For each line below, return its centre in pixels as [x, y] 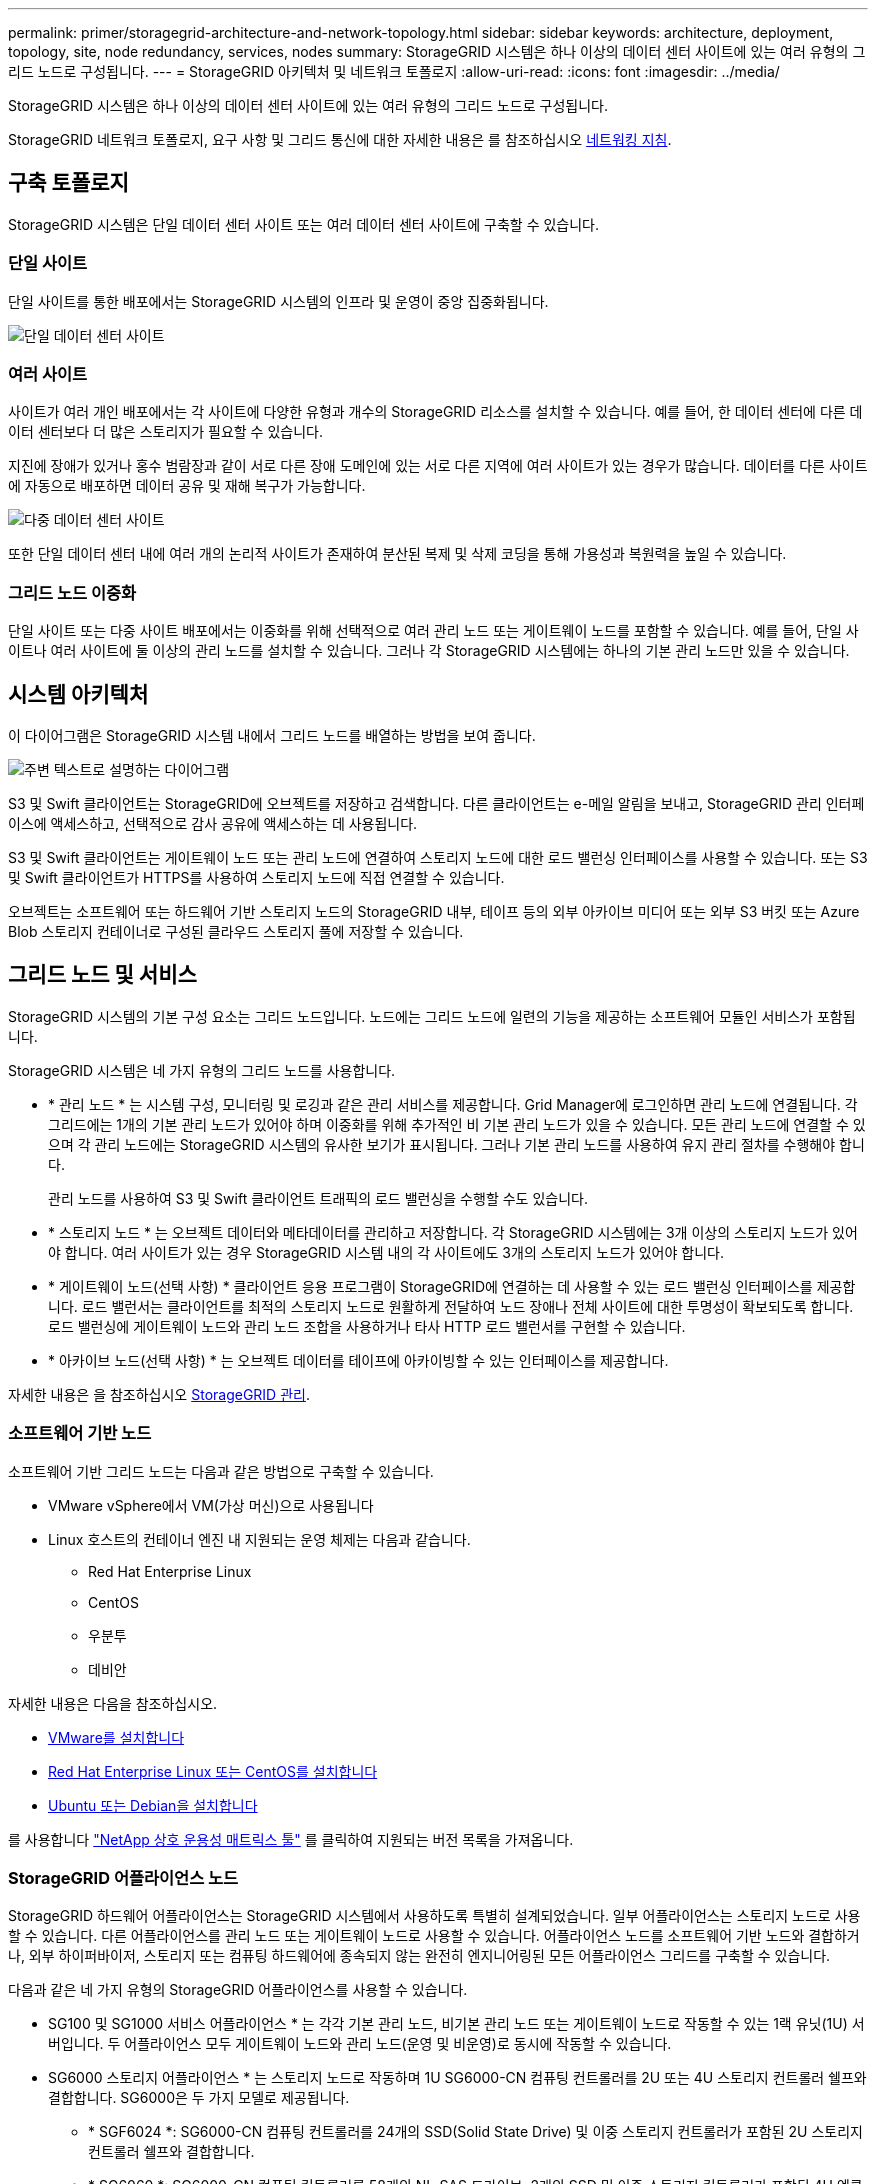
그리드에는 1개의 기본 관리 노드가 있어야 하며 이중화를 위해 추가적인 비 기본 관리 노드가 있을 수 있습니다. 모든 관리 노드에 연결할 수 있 [457, 1124]
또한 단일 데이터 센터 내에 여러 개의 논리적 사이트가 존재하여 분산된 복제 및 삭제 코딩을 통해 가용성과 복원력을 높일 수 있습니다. [397, 554]
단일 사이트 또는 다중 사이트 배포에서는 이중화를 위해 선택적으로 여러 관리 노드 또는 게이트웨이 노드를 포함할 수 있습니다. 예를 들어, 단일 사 [433, 631]
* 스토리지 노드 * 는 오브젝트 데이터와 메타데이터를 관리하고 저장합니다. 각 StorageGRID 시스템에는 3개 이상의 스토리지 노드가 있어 [453, 1232]
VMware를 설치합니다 [116, 1737]
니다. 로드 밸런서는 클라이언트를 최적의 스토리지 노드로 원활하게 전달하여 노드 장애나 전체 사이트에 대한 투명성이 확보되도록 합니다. [451, 1306]
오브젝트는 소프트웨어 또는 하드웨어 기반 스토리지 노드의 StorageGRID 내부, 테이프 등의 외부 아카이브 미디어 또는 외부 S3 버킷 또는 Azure [434, 911]
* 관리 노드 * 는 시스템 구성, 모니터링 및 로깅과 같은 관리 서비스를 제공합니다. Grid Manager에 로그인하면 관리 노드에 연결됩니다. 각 [453, 1104]
